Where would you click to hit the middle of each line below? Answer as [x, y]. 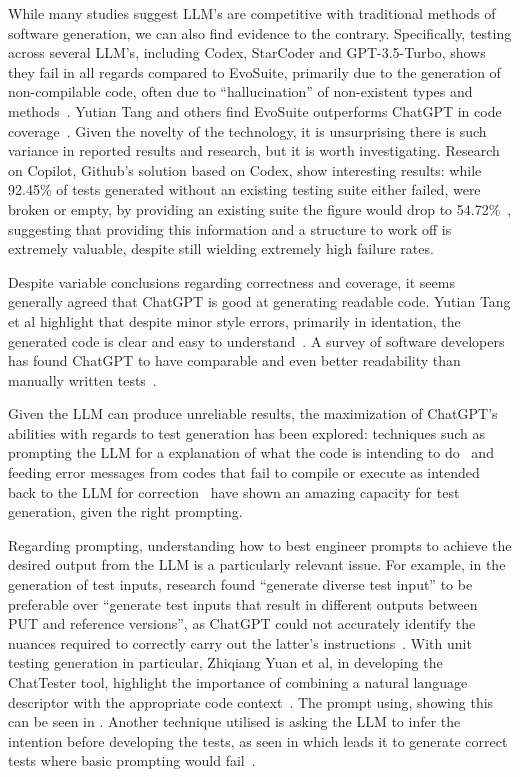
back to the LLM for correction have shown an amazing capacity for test [234, 491]
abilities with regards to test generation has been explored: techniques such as [247, 432]
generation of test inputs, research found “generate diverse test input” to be [240, 584]
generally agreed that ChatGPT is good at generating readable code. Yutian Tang [259, 301]
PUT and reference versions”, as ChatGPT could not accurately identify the [242, 623]
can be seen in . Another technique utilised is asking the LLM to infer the [234, 721]
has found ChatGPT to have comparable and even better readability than [234, 360]
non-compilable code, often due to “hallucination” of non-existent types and [240, 91]
